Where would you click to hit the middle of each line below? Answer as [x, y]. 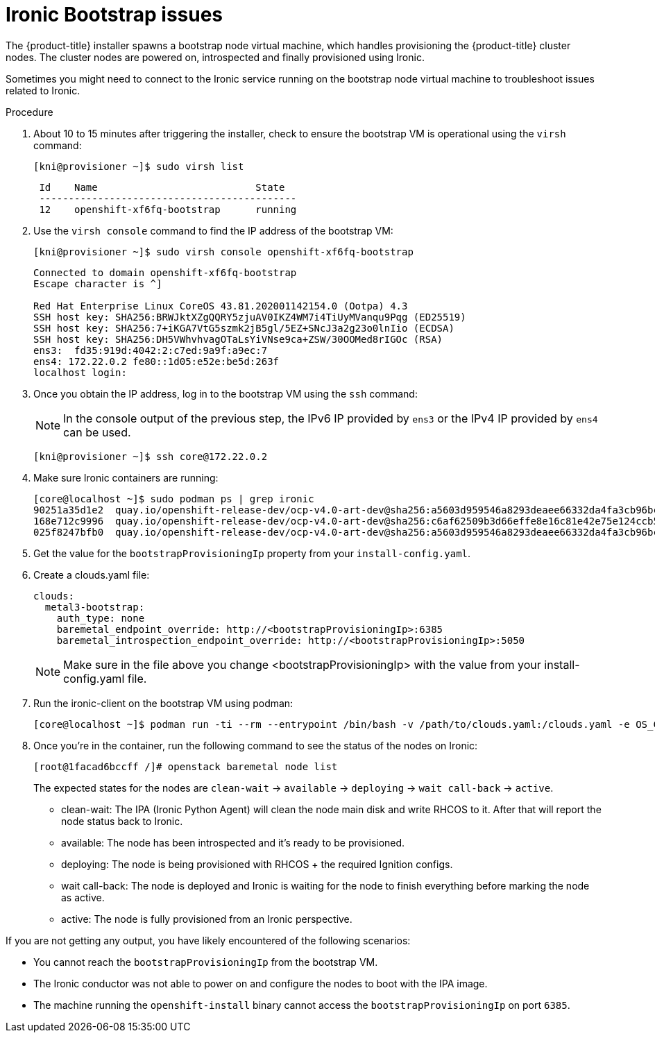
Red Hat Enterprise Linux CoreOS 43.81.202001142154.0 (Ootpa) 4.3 [221, 306]
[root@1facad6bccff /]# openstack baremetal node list [186, 766]
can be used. [97, 432]
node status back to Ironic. [122, 821]
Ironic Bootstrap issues [114, 15]
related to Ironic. [43, 90]
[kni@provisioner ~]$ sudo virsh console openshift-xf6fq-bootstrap [223, 252]
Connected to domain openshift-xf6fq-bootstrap [165, 272]
